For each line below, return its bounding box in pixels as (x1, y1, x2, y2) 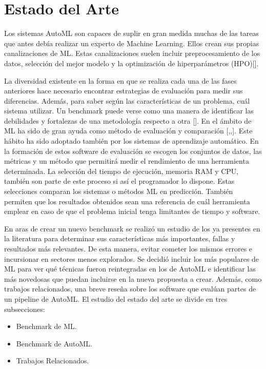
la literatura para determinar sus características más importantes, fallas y (4, 233, 235, 244)
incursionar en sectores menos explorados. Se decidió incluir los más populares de (4, 253, 259, 264)
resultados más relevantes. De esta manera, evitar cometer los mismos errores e (4, 243, 253, 254)
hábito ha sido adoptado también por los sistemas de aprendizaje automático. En (4, 135, 259, 146)
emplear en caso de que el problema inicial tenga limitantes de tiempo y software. (4, 206, 260, 217)
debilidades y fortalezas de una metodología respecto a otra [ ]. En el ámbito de (4, 115, 252, 126)
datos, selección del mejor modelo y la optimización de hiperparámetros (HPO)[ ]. (4, 57, 259, 68)
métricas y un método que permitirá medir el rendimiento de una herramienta (4, 156, 249, 166)
